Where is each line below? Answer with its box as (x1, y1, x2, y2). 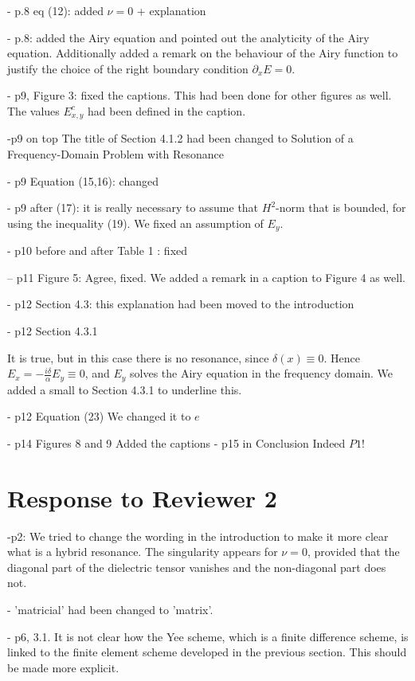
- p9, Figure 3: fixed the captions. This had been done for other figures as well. (7, 87, 392, 104)
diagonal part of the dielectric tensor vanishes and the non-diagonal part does (7, 558, 386, 575)
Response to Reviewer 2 (7, 481, 277, 514)
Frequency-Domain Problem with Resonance (7, 146, 224, 162)
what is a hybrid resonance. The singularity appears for (7, 543, 278, 560)
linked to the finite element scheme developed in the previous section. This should (7, 644, 407, 660)
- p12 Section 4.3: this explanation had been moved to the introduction (7, 295, 354, 312)
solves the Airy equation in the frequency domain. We (130, 365, 393, 382)
